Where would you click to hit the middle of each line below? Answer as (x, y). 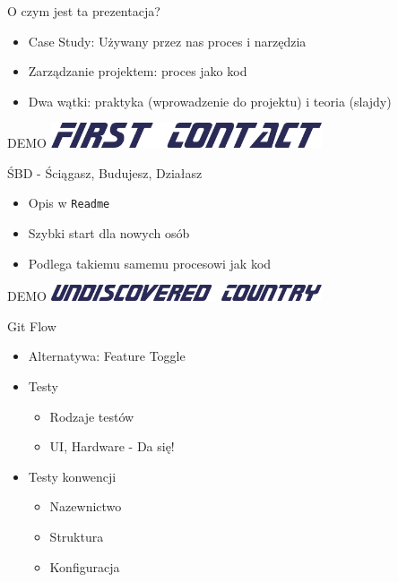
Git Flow (32, 325)
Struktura (77, 536)
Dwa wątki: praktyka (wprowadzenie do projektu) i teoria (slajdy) (210, 101)
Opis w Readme (69, 203)
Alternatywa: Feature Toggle (107, 356)
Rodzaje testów (92, 416)
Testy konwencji (72, 476)
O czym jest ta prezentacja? (84, 11)
